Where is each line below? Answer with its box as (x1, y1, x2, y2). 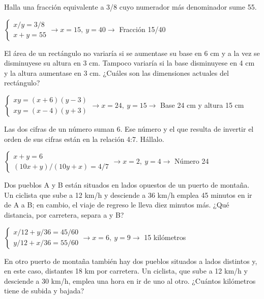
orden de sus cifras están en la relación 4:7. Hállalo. (4, 133, 164, 144)
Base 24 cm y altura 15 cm (160, 99, 244, 110)
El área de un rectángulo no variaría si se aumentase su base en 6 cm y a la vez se (4, 47, 260, 58)
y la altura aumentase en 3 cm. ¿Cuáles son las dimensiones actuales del (4, 67, 229, 78)
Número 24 (174, 156, 209, 166)
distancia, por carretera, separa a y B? (4, 209, 124, 220)
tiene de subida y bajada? (4, 285, 84, 296)
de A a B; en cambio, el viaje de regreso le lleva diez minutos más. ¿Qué (4, 199, 229, 210)
